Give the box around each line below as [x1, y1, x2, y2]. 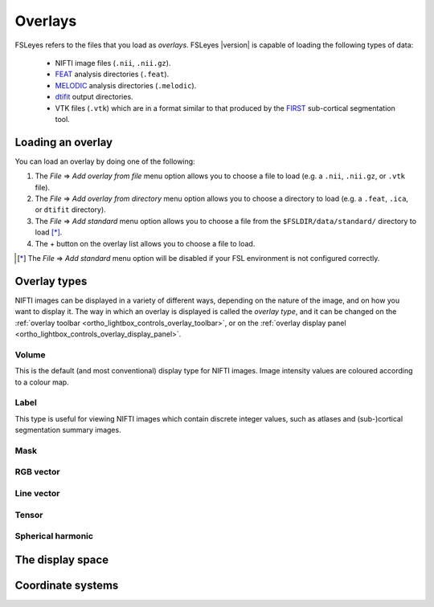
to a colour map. [14, 377, 69, 387]
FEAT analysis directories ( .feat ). [55, 69, 170, 79]
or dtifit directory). [35, 205, 106, 214]
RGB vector [14, 466, 60, 478]
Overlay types [14, 274, 88, 288]
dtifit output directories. [55, 92, 133, 102]
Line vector [14, 487, 60, 499]
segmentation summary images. [14, 426, 121, 435]
